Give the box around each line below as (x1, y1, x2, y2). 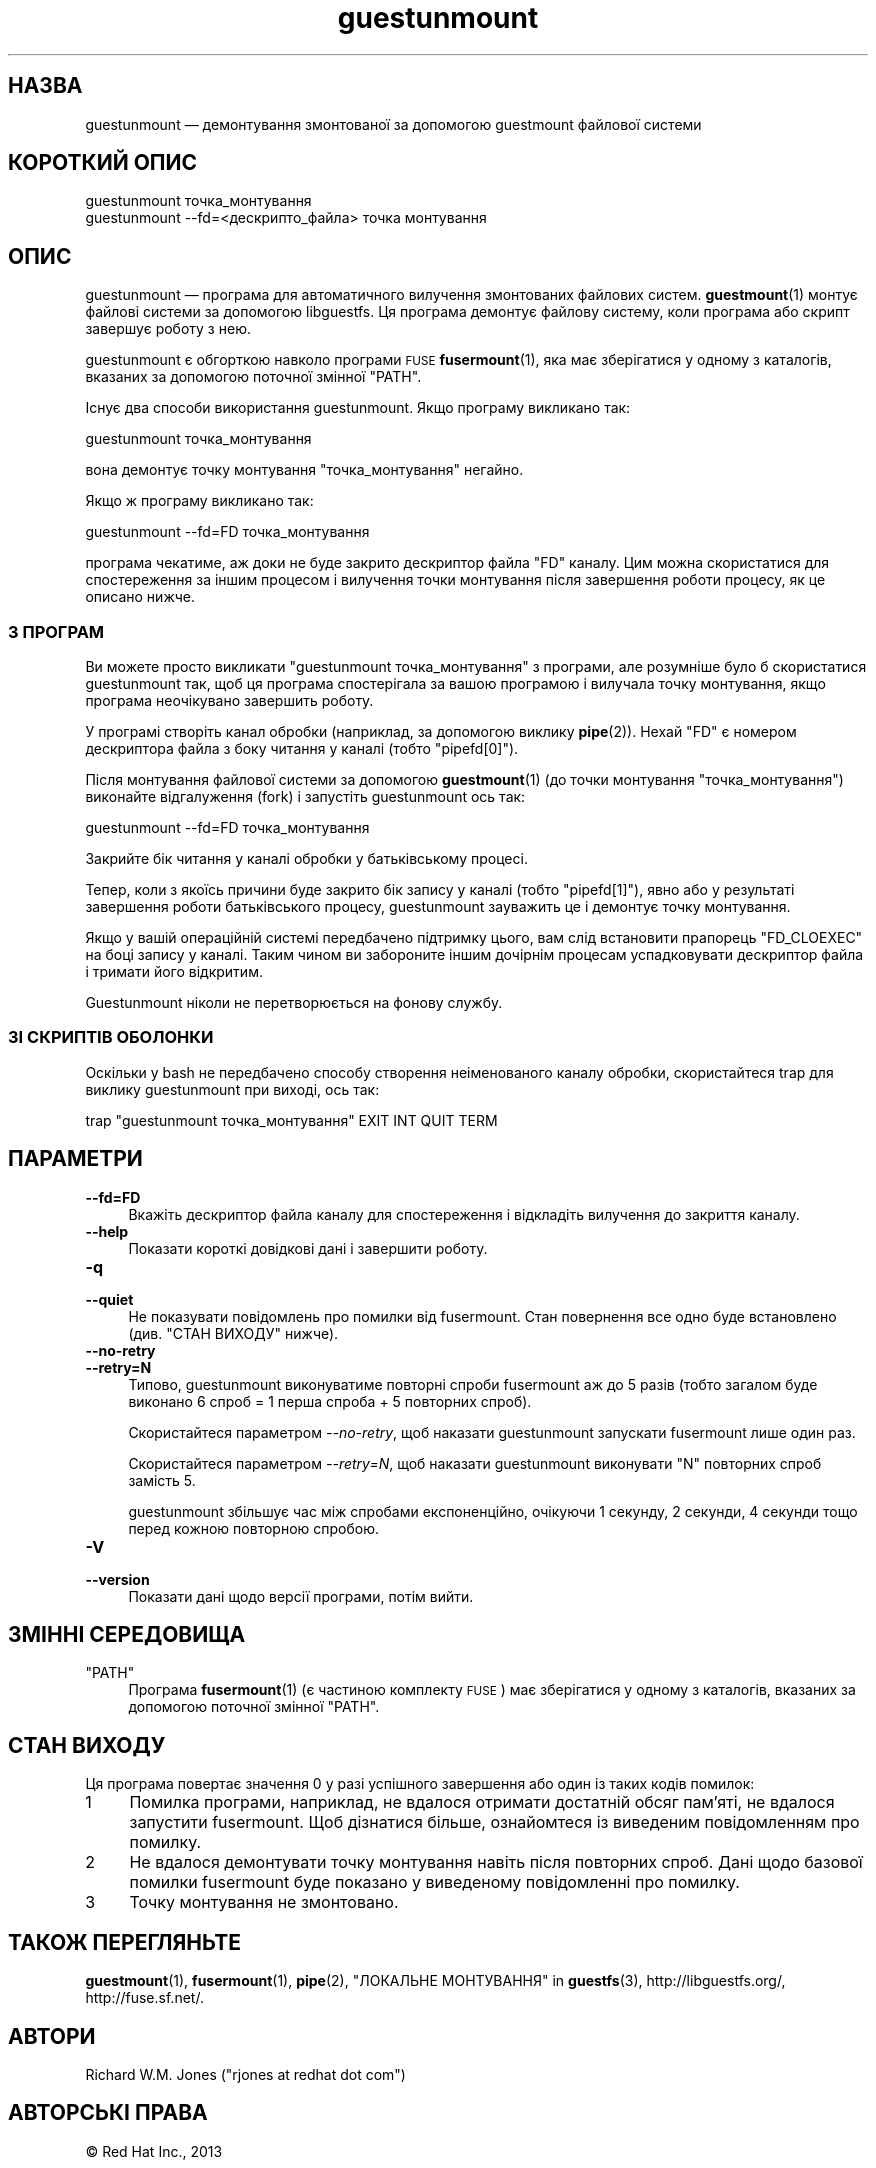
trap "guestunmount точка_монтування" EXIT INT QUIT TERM (85, 1111, 498, 1129)
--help (85, 1222, 129, 1240)
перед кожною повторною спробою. (128, 1519, 379, 1537)
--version (85, 1570, 150, 1588)
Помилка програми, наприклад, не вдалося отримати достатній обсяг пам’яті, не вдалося (129, 1792, 835, 1813)
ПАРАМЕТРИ (8, 1146, 143, 1172)
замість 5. (128, 1471, 196, 1489)
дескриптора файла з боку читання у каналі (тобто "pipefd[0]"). (85, 740, 519, 758)
